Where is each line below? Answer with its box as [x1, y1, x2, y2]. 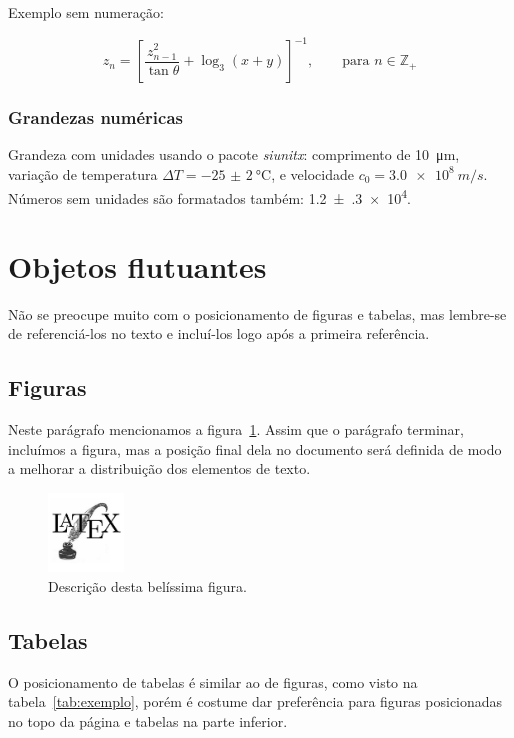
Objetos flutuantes [8, 245, 267, 286]
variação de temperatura [8, 163, 158, 184]
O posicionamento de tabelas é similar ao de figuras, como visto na [8, 671, 418, 692]
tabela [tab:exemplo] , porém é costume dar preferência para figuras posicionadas [8, 691, 503, 712]
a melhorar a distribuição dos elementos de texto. [8, 458, 311, 479]
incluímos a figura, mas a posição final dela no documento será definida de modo [8, 438, 502, 459]
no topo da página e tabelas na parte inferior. [8, 710, 288, 731]
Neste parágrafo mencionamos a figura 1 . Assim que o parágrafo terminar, [8, 419, 464, 440]
